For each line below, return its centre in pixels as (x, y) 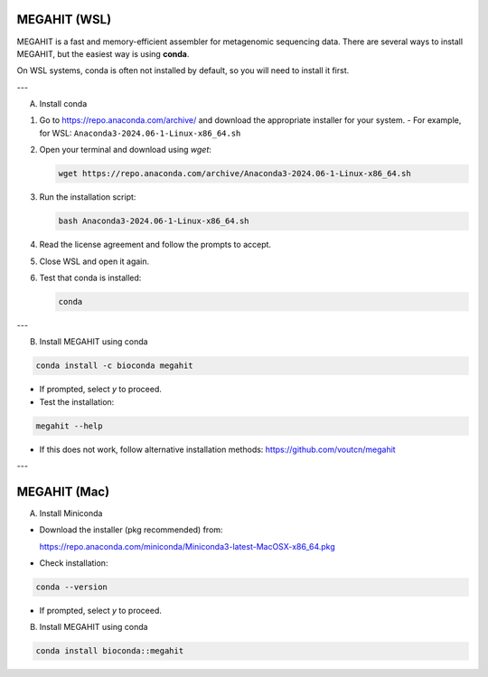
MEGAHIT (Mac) (63, 491)
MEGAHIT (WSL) (64, 19)
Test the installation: (77, 401)
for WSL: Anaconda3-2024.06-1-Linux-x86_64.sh (140, 133)
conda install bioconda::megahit (110, 651)
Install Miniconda (71, 513)
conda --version (72, 587)
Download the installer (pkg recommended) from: (131, 530)
